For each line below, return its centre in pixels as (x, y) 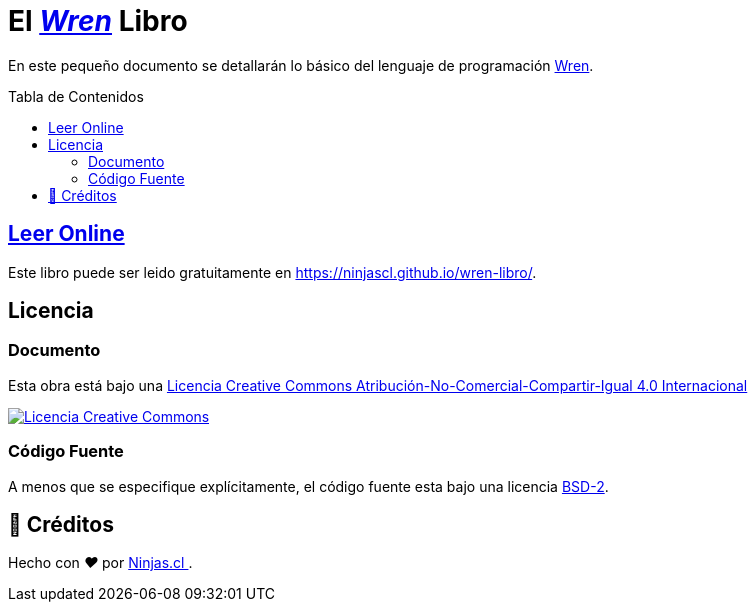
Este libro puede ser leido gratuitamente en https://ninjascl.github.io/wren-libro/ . (272, 272)
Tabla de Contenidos (76, 96)
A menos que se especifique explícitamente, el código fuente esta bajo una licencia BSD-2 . (308, 486)
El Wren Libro (98, 21)
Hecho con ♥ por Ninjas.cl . (100, 563)
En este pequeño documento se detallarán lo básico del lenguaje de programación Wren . (301, 65)
